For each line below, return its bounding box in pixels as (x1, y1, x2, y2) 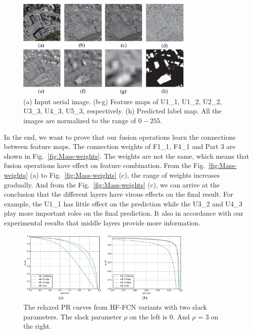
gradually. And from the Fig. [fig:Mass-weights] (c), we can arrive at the (4, 179, 220, 189)
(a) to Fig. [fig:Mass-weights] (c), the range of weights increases (30, 169, 220, 180)
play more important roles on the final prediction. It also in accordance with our (4, 208, 244, 218)
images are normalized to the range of (23, 115, 136, 126)
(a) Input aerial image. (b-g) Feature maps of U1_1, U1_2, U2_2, (23, 96, 222, 106)
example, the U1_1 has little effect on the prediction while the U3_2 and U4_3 (4, 198, 243, 208)
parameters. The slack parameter (23, 311, 122, 321)
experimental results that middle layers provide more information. (4, 217, 200, 227)
